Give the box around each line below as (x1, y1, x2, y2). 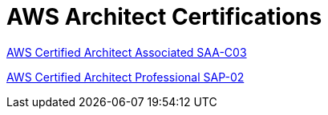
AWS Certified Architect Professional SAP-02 (6, 69, 245, 84)
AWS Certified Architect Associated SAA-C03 (6, 45, 247, 59)
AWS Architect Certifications (6, 3, 322, 30)
